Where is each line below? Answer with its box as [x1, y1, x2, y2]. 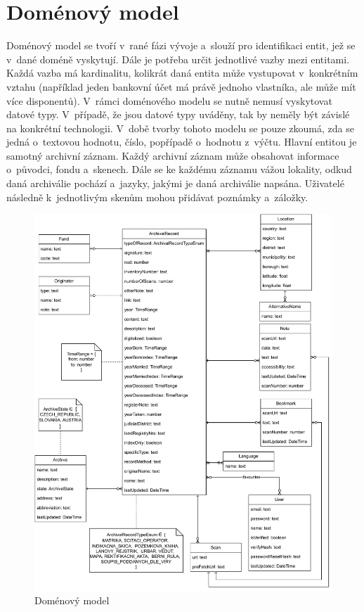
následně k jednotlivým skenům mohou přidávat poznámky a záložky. [6, 189, 308, 204]
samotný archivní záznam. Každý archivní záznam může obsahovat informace [6, 148, 339, 162]
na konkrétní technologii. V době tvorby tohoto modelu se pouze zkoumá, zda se [6, 120, 354, 135]
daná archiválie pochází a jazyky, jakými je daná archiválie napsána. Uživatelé [6, 176, 344, 191]
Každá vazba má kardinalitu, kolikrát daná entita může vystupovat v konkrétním [6, 65, 358, 80]
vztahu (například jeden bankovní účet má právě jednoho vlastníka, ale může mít [6, 79, 356, 94]
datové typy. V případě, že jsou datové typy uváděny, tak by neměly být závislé [6, 107, 350, 122]
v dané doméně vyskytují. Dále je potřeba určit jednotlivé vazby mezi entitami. [6, 51, 350, 66]
